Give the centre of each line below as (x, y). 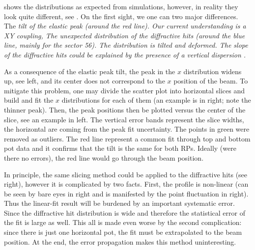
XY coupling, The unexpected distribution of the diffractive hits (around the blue (125, 35)
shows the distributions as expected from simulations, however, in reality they (121, 6)
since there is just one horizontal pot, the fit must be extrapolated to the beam (123, 232)
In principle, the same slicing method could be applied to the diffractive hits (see (126, 174)
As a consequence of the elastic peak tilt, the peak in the (90, 71)
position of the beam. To (211, 81)
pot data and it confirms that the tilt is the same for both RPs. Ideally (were (120, 148)
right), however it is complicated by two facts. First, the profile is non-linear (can (126, 184)
